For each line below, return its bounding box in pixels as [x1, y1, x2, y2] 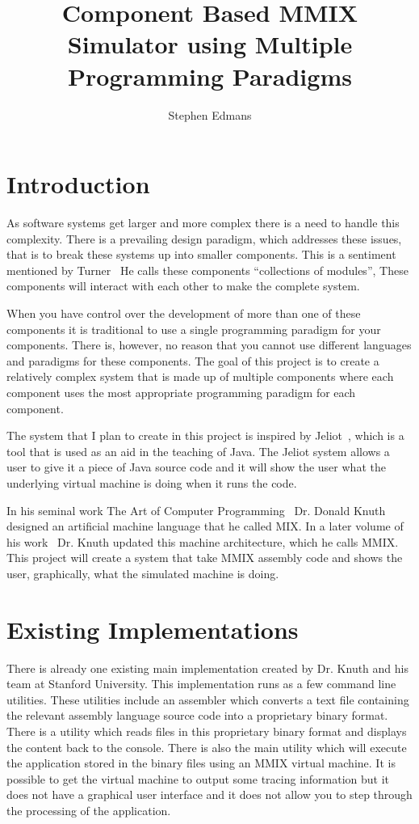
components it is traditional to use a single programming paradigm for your [6, 320, 381, 337]
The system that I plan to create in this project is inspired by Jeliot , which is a [6, 427, 404, 444]
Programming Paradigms [68, 59, 352, 92]
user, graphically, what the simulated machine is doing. [6, 564, 279, 581]
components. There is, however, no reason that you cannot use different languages [6, 336, 412, 353]
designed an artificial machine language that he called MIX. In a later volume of [6, 518, 404, 535]
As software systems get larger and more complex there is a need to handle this [6, 214, 400, 231]
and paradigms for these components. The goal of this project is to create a [6, 352, 379, 369]
